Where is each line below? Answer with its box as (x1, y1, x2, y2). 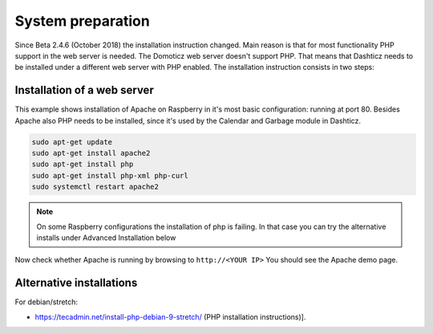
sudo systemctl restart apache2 (31, 182, 160, 192)
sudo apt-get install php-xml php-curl (31, 171, 188, 180)
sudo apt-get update (31, 137, 112, 146)
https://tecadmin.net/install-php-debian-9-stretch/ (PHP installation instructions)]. (34, 312, 306, 321)
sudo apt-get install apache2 (31, 149, 151, 157)
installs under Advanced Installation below (36, 233, 176, 242)
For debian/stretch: (14, 297, 79, 307)
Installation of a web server (14, 83, 154, 97)
